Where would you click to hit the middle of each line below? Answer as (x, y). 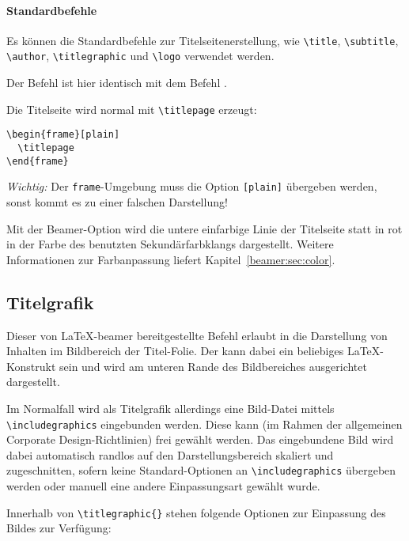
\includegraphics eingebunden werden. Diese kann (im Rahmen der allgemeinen (204, 424)
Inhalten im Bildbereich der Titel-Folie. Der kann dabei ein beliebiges (175, 351)
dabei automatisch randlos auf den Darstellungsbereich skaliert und (170, 454)
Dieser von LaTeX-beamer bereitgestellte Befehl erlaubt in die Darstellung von (197, 335)
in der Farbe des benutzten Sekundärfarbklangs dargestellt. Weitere (170, 244)
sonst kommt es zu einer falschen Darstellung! (117, 201)
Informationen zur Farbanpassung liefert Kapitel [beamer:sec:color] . (171, 259)
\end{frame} (38, 161)
